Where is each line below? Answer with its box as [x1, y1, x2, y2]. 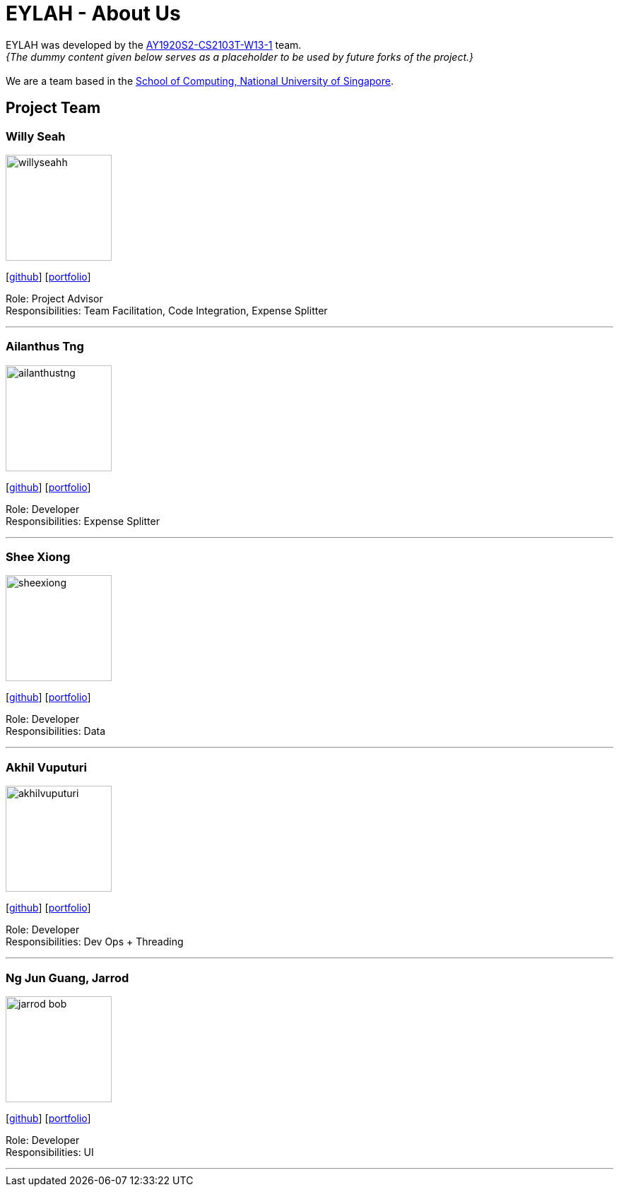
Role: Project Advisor [6, 292, 103, 305]
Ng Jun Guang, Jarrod [6, 970, 129, 985]
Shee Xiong [6, 550, 71, 565]
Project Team [6, 99, 101, 117]
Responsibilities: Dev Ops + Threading [6, 936, 184, 948]
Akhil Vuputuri [6, 760, 87, 774]
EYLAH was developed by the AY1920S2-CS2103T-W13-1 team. [6, 38, 302, 51]
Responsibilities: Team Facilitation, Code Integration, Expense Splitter [6, 304, 328, 317]
